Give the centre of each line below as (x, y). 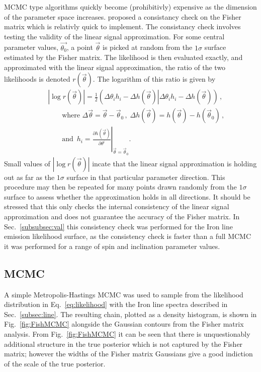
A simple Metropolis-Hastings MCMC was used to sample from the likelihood (124, 294)
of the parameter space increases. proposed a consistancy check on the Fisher (123, 16)
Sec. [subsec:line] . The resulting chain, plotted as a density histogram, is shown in (130, 314)
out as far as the (29, 177)
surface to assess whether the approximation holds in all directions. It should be (127, 196)
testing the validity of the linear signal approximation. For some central (114, 36)
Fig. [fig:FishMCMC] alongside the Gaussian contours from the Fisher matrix (124, 324)
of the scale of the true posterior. (55, 363)
